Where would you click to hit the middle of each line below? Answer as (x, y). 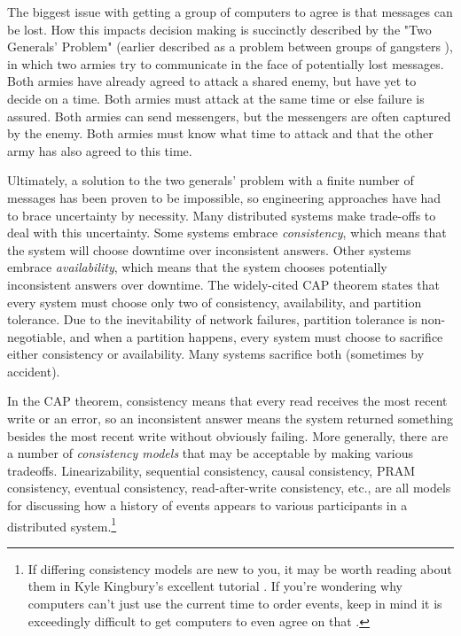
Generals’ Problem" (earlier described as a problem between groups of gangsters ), (230, 47)
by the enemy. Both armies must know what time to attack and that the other (220, 133)
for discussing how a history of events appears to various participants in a (207, 505)
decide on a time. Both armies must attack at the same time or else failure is (216, 98)
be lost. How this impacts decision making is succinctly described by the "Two (219, 29)
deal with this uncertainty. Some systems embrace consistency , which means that (227, 233)
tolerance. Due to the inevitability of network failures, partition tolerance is (212, 319)
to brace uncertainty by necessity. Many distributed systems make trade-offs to (222, 215)
